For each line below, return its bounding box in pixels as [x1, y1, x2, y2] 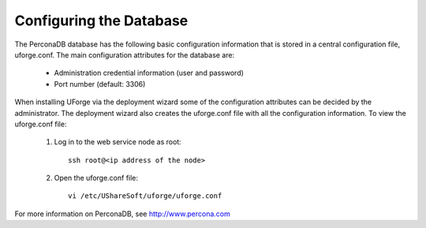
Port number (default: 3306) [54, 79, 146, 88]
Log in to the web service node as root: [54, 137, 181, 147]
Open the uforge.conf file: [54, 174, 138, 183]
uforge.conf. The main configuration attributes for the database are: [14, 50, 235, 59]
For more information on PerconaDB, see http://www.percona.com [14, 209, 230, 219]
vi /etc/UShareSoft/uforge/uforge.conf [68, 192, 222, 200]
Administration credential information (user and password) [54, 68, 245, 78]
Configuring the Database [14, 12, 189, 29]
